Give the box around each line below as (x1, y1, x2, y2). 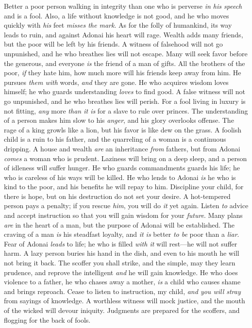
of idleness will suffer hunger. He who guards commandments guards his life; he (4, 163, 240, 173)
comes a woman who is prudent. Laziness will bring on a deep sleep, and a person (4, 153, 247, 163)
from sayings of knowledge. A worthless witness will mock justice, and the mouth (4, 295, 245, 306)
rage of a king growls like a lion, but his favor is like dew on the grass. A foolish (4, 124, 242, 134)
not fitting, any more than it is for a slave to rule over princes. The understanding (4, 105, 248, 115)
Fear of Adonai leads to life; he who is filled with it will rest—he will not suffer (4, 238, 237, 248)
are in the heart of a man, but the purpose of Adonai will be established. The (4, 219, 235, 230)
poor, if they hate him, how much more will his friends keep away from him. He (4, 67, 241, 78)
